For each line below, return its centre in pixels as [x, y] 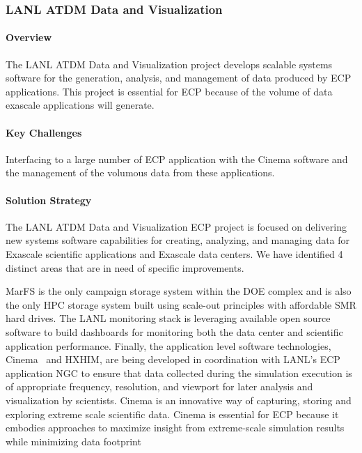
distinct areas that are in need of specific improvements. [125, 267]
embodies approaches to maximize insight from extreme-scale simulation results [175, 428]
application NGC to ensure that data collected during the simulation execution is [179, 373]
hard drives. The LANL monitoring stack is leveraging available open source [168, 318]
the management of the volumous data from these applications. [140, 172]
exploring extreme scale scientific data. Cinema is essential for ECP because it [172, 414]
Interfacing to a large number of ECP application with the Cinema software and [177, 159]
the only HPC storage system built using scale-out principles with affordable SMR [181, 304]
